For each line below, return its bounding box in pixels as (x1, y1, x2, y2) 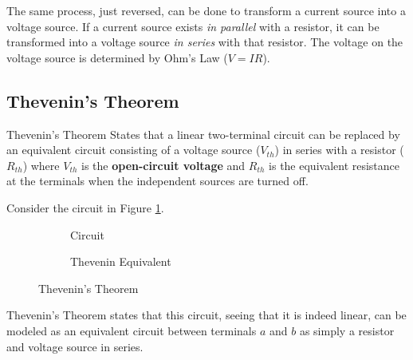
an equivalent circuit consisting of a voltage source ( (6, 141, 261, 158)
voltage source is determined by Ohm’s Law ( (6, 49, 228, 65)
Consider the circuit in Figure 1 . (6, 199, 164, 216)
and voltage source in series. (6, 338, 144, 354)
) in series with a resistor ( (274, 141, 404, 158)
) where (22, 156, 60, 173)
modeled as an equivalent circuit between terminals (6, 322, 257, 338)
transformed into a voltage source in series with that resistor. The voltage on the (6, 34, 403, 50)
